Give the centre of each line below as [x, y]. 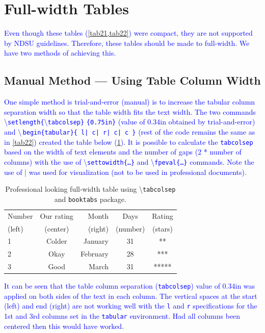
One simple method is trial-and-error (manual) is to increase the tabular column [130, 102]
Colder [57, 241]
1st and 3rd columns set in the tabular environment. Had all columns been [122, 316]
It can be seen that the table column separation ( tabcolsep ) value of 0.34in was [130, 286]
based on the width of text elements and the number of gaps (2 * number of [123, 152]
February [95, 254]
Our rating [57, 215]
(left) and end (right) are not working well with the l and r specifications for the [131, 306]
